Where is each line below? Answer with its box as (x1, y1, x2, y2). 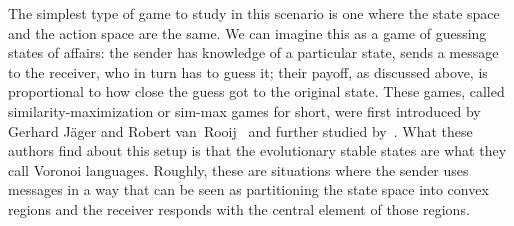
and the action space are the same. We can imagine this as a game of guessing (8, 22, 487, 43)
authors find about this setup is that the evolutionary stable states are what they (8, 140, 507, 161)
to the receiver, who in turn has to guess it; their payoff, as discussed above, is (8, 61, 488, 82)
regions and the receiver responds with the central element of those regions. (8, 198, 470, 219)
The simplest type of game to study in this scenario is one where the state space (8, 3, 500, 23)
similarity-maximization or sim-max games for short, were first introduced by (8, 100, 481, 121)
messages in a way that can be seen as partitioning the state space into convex (8, 179, 489, 200)
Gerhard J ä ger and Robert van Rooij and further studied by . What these (8, 120, 473, 141)
